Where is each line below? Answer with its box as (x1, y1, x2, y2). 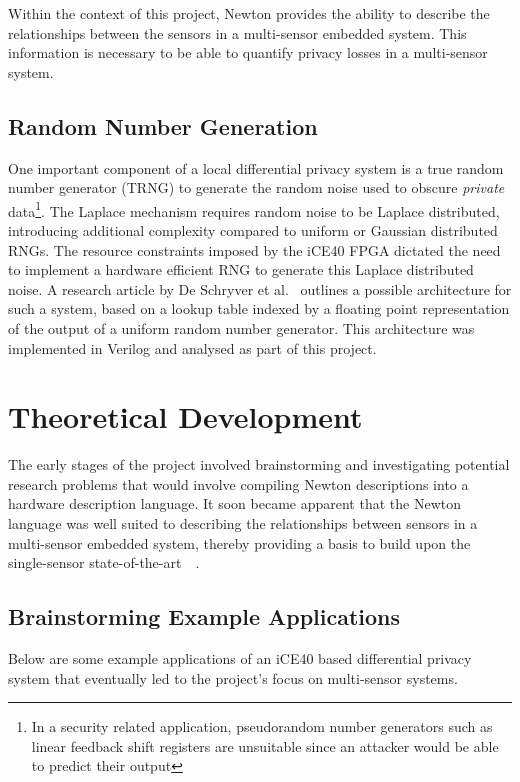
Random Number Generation (8, 110, 318, 141)
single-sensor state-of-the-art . (8, 552, 200, 573)
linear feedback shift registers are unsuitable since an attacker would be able (31, 735, 499, 756)
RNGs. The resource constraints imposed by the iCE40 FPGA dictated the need (8, 239, 501, 260)
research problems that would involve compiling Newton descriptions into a (8, 473, 469, 494)
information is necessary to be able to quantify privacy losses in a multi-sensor (8, 42, 488, 63)
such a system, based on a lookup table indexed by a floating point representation (8, 298, 510, 319)
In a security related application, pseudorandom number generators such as (31, 716, 493, 737)
